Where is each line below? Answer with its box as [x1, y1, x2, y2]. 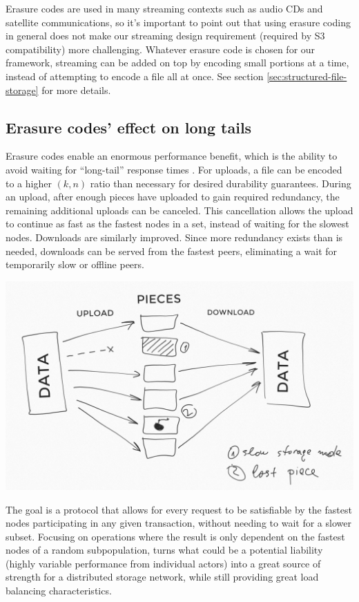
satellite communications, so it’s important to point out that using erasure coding [6, 15, 351, 29]
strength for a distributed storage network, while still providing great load [6, 570, 319, 584]
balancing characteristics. [6, 583, 112, 598]
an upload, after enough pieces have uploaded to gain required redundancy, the [6, 189, 340, 204]
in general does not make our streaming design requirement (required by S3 [6, 28, 325, 43]
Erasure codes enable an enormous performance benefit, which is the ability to [6, 149, 338, 163]
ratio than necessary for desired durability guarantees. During [90, 176, 351, 190]
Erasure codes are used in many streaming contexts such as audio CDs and [6, 1, 323, 15]
